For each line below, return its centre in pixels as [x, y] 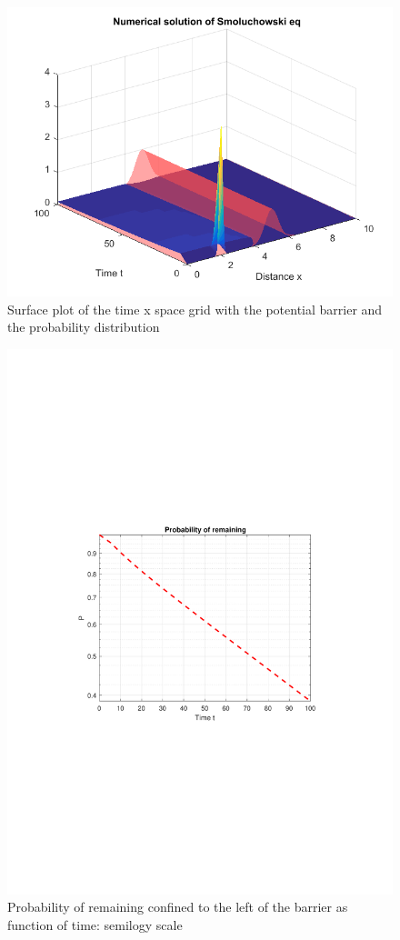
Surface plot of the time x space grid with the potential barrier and [195, 309]
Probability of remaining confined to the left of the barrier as [178, 907]
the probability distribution [84, 327]
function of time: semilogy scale [95, 924]
